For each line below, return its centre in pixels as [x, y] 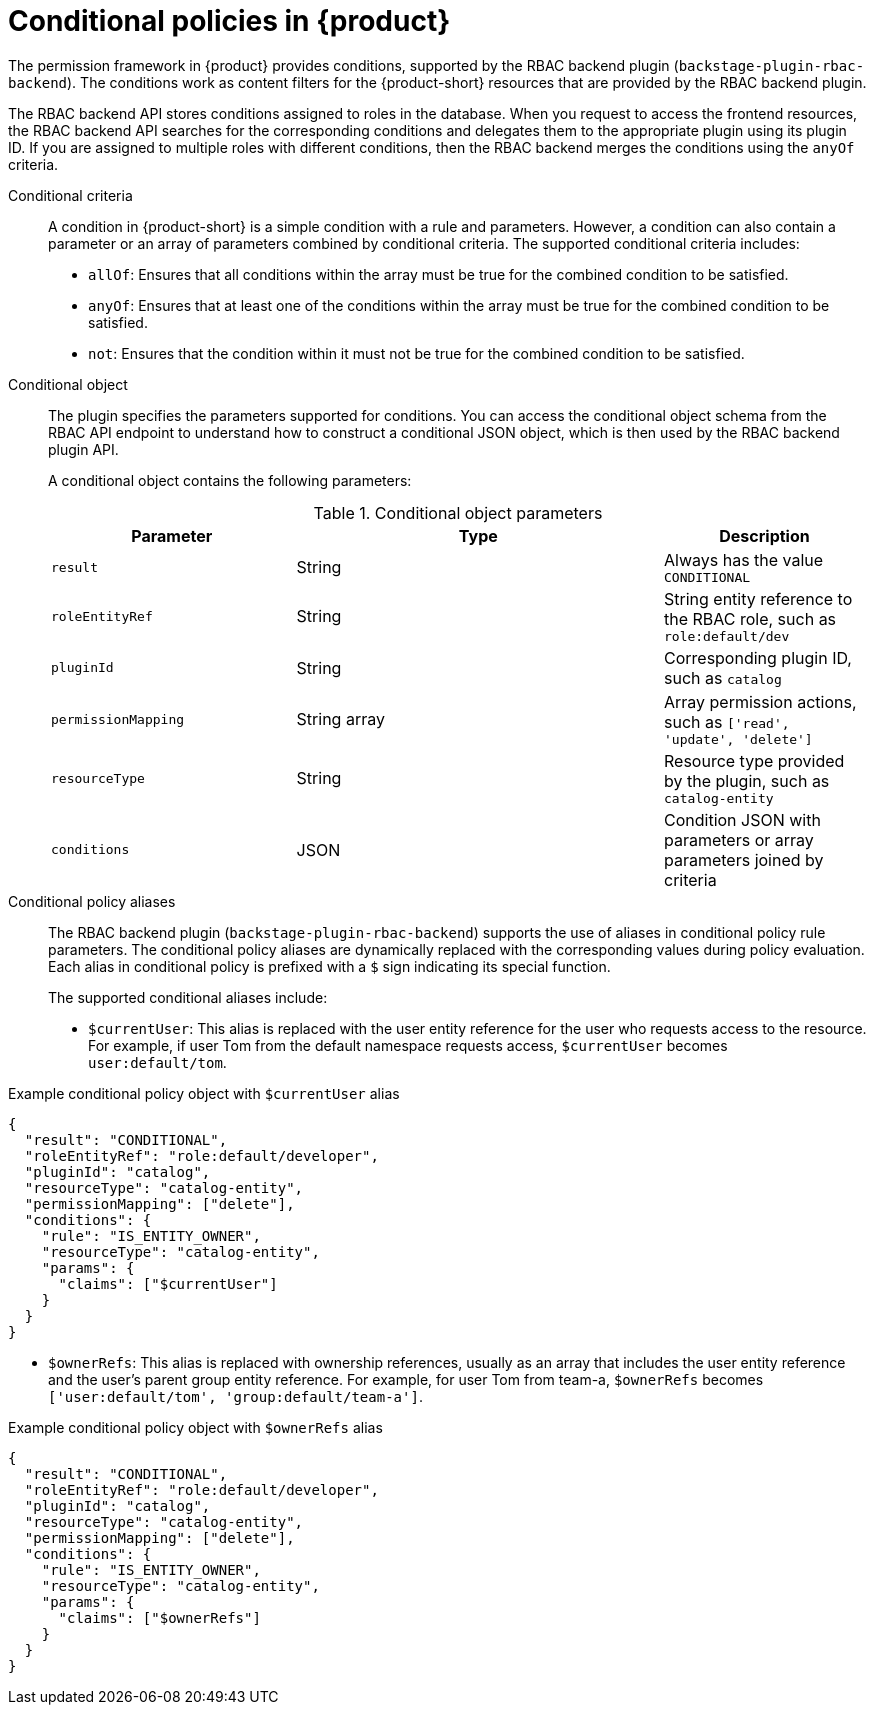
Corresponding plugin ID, [757, 657]
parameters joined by [743, 859]
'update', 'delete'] [738, 739]
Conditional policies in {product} [229, 21]
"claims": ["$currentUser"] [168, 1283]
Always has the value [743, 559]
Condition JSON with [742, 819]
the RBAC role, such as [750, 618]
